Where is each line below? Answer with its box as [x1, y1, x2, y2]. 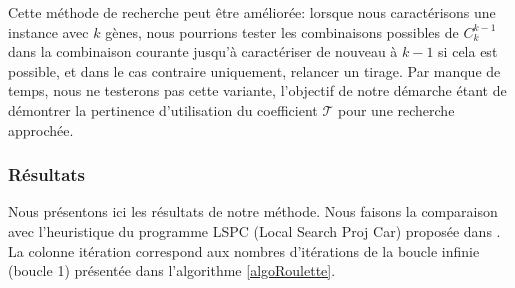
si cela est [438, 41, 498, 62]
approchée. [8, 119, 74, 140]
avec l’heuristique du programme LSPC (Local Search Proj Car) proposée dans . [8, 220, 501, 241]
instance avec [8, 21, 89, 42]
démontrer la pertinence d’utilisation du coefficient [8, 99, 318, 120]
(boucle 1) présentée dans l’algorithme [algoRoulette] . [8, 260, 336, 281]
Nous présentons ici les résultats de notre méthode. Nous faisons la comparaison [8, 201, 498, 222]
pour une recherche [337, 99, 455, 120]
